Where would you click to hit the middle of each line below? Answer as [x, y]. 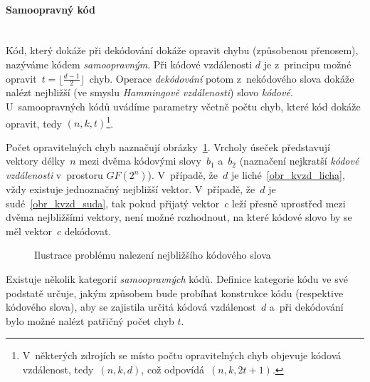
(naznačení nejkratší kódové [299, 161]
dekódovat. [88, 231]
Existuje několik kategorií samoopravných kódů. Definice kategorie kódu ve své [177, 279]
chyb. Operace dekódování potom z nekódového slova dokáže [222, 78]
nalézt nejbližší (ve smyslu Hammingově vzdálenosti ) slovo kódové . [149, 92]
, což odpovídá [173, 369]
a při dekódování [306, 307]
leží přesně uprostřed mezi [289, 203]
